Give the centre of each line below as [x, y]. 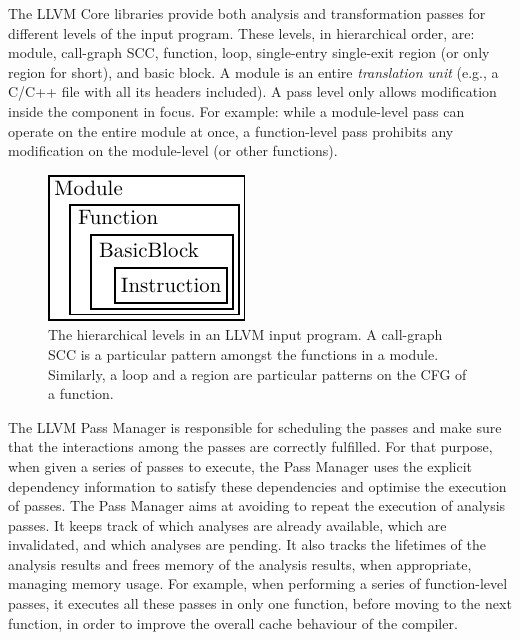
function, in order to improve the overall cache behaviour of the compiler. [233, 622]
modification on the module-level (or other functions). [173, 150]
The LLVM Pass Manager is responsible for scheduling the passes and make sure [255, 426]
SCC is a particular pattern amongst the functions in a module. [243, 353]
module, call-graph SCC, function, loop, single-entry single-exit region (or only [249, 52]
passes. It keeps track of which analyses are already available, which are [227, 524]
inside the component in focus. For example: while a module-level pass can [236, 110]
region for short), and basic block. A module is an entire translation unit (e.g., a [253, 71]
